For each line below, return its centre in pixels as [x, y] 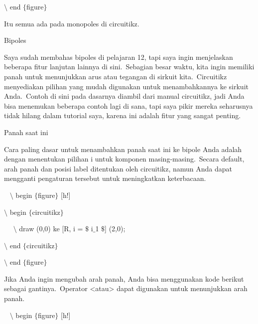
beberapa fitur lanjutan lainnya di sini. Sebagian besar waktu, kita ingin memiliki [129, 67]
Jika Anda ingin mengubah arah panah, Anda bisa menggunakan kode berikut [124, 278]
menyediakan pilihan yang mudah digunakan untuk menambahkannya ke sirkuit [126, 86]
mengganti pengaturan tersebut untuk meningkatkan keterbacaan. [105, 178]
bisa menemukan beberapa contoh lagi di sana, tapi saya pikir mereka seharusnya [129, 105]
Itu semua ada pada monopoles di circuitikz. [72, 23]
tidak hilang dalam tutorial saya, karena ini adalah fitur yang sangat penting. [123, 115]
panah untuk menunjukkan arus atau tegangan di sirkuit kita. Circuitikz [116, 76]
